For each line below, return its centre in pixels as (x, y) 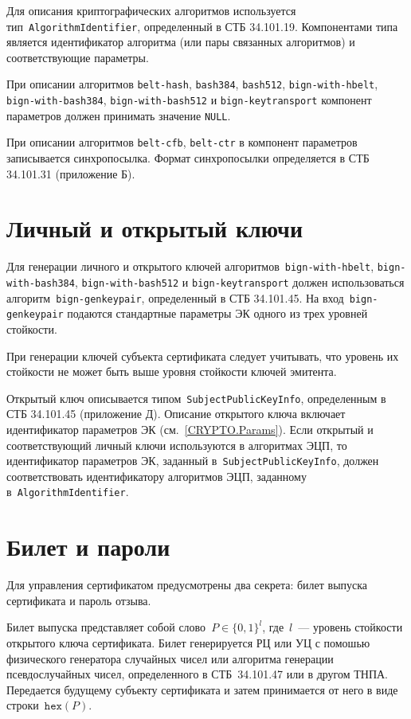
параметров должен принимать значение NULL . (119, 115)
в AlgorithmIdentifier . (68, 492)
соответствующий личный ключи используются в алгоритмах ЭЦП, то (177, 445)
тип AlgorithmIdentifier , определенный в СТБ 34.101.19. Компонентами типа (202, 26)
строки (23, 705)
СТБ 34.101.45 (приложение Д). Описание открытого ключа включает (176, 414)
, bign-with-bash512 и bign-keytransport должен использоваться (239, 282)
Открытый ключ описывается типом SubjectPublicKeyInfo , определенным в (196, 398)
